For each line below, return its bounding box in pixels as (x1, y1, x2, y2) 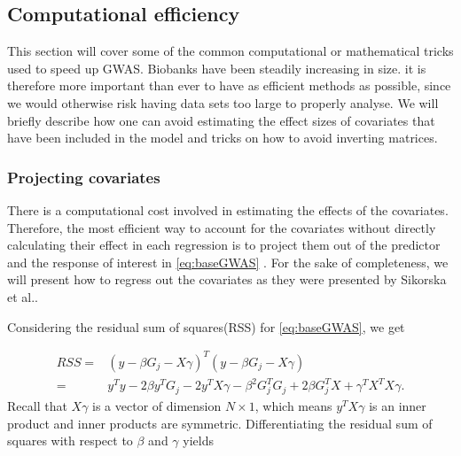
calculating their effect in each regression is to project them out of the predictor (7, 236, 441, 254)
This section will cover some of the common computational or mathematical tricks (7, 42, 454, 60)
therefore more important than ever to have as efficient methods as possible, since (7, 76, 451, 95)
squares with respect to (7, 431, 133, 450)
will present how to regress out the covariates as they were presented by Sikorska (7, 270, 447, 289)
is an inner (369, 396, 426, 414)
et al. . (7, 287, 39, 305)
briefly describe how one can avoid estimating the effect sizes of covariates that (7, 111, 435, 129)
